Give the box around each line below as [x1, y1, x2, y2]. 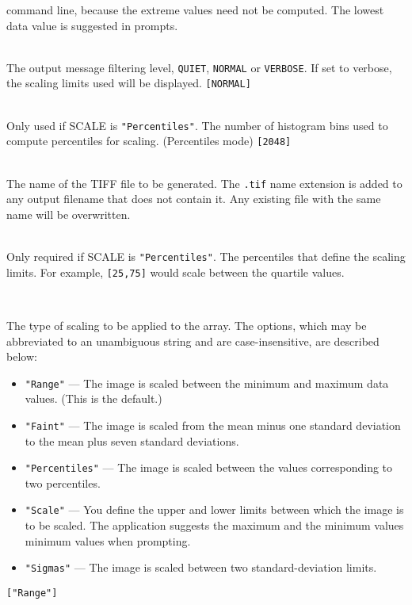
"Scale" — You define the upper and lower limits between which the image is [25, 501, 404, 518]
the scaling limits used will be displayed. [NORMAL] [6, 75, 251, 91]
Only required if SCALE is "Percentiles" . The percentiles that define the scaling [6, 248, 406, 265]
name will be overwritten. [6, 205, 131, 222]
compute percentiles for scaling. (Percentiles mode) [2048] [6, 132, 292, 149]
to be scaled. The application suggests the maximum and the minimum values [25, 517, 404, 534]
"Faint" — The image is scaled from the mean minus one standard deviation [25, 416, 401, 433]
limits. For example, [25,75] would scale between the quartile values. [6, 263, 345, 280]
